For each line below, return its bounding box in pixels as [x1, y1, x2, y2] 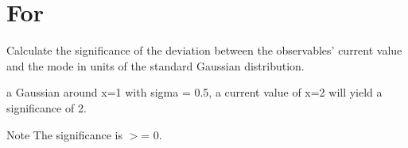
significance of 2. [6, 99, 87, 116]
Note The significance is [6, 126, 122, 142]
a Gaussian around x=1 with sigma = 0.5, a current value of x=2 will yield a [6, 84, 383, 101]
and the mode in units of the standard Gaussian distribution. [6, 57, 305, 74]
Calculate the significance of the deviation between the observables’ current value [6, 42, 402, 59]
